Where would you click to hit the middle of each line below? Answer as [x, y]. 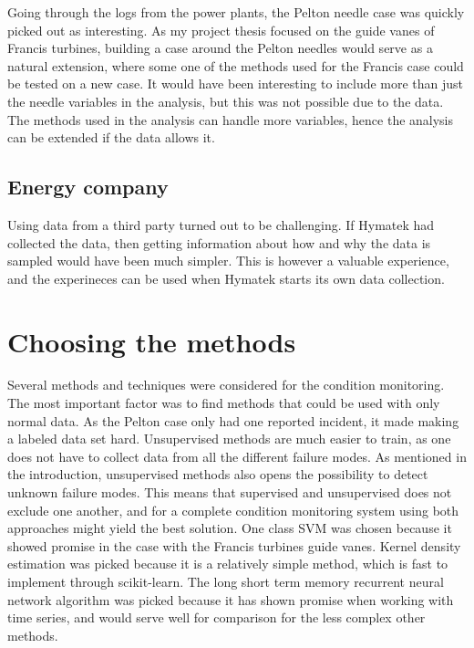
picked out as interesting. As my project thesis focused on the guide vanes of [221, 30]
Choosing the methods [152, 341]
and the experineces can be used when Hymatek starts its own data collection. [226, 278]
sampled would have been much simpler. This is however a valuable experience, [228, 261]
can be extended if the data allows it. [111, 137]
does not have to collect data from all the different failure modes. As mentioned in [237, 456]
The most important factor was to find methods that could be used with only [224, 403]
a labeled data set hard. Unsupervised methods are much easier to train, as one [229, 439]
